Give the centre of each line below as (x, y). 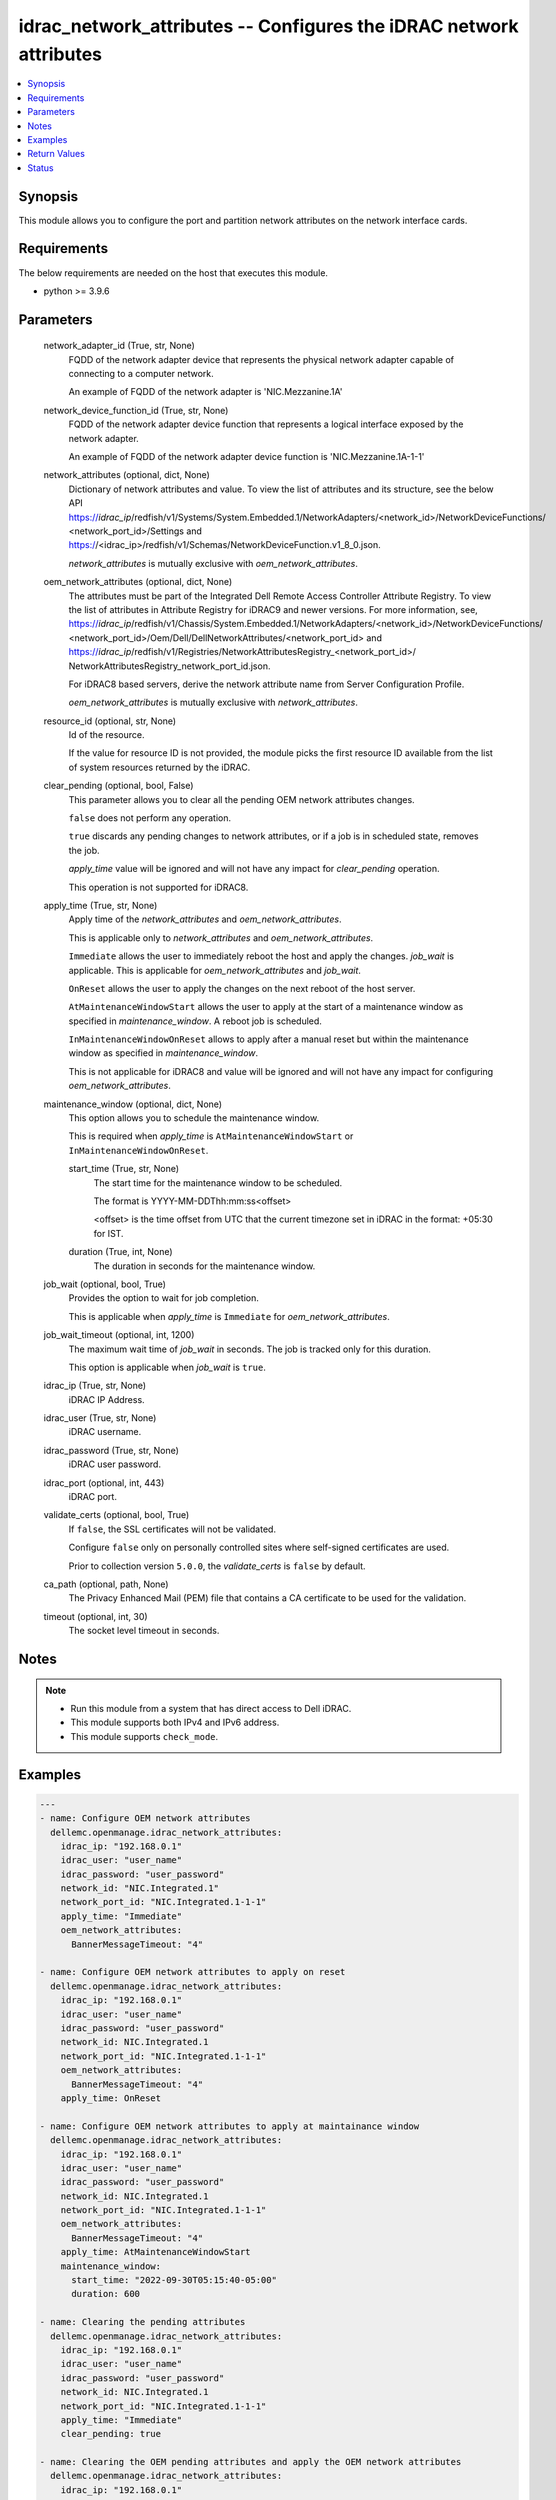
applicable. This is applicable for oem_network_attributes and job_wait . (215, 970)
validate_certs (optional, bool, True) (116, 1515)
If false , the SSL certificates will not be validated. (172, 1529)
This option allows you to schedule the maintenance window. (194, 1118)
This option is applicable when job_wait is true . (167, 1367)
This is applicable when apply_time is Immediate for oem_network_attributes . (229, 1316)
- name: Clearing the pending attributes (142, 2322)
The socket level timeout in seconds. (144, 1631)
